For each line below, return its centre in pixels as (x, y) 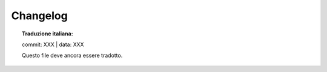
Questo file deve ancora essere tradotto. (72, 55)
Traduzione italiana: (48, 34)
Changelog (39, 16)
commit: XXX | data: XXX (53, 44)
